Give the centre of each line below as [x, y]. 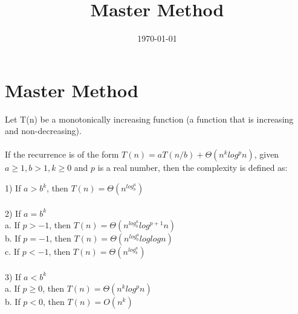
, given [267, 154]
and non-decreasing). [43, 131]
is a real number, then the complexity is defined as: [193, 168]
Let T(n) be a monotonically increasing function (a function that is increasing [149, 119]
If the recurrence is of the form [62, 154]
